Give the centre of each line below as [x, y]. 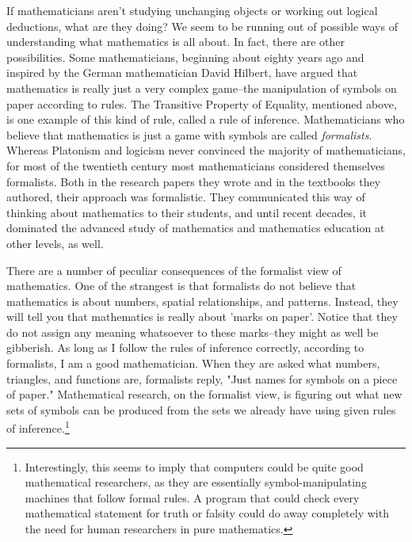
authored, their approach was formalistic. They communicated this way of [186, 197]
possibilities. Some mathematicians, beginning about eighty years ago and [185, 57]
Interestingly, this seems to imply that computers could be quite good [194, 466]
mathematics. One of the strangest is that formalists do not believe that [181, 286]
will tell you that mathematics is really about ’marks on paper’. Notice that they [202, 317]
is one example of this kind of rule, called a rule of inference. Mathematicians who [206, 119]
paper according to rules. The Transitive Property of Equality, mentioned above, [202, 103]
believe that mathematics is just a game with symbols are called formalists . [189, 134]
